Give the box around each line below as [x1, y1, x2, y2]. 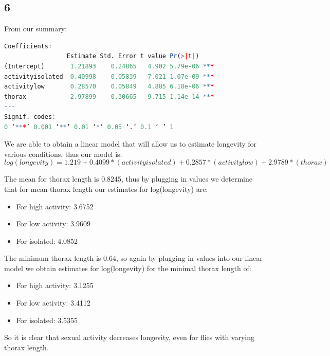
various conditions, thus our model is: [4, 148, 122, 159]
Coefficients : [4, 42, 52, 50]
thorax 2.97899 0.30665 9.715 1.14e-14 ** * [4, 93, 214, 100]
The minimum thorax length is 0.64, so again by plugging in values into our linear [4, 253, 263, 263]
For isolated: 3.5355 [16, 314, 78, 325]
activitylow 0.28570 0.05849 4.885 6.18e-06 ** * [4, 83, 214, 91]
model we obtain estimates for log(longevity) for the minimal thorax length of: [4, 262, 251, 273]
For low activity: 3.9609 [16, 218, 90, 229]
